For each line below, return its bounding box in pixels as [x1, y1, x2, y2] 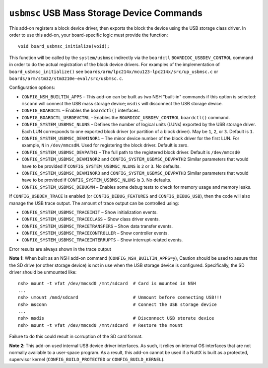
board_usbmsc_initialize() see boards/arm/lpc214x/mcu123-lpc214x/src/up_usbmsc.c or [9, 69, 218, 74]
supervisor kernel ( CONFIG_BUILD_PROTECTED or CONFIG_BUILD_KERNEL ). [9, 357, 165, 363]
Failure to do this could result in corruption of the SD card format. [9, 333, 143, 340]
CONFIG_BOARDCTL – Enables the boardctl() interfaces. [21, 107, 140, 114]
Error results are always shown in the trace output [9, 246, 111, 252]
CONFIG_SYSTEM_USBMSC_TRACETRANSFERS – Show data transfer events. [21, 223, 173, 229]
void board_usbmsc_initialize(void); [18, 44, 110, 49]
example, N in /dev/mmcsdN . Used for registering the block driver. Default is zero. [21, 142, 189, 148]
